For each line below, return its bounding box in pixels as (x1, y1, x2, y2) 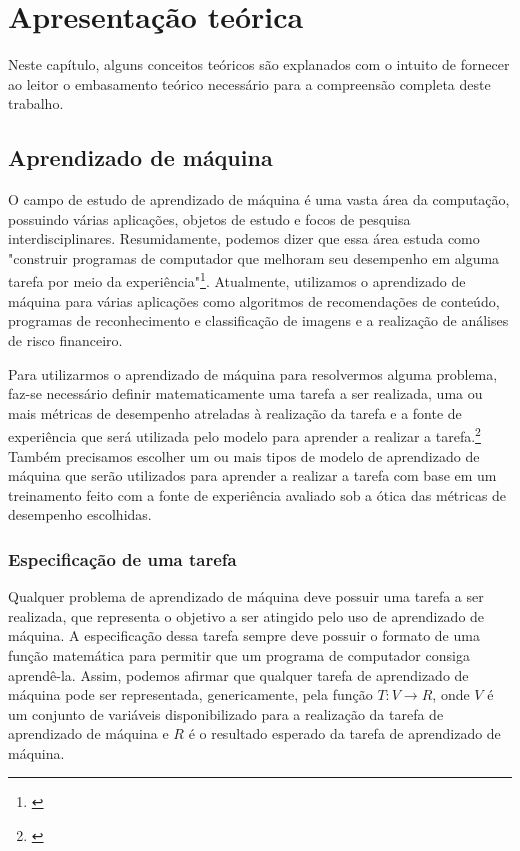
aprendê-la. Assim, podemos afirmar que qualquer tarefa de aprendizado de (8, 664, 469, 685)
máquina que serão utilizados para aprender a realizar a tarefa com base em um (8, 465, 497, 486)
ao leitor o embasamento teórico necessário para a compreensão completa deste (8, 73, 491, 94)
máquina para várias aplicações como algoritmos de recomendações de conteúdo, (8, 290, 500, 311)
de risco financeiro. (8, 329, 123, 350)
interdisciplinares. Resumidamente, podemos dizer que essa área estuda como (8, 228, 480, 249)
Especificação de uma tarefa (8, 546, 237, 571)
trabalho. (8, 93, 64, 114)
